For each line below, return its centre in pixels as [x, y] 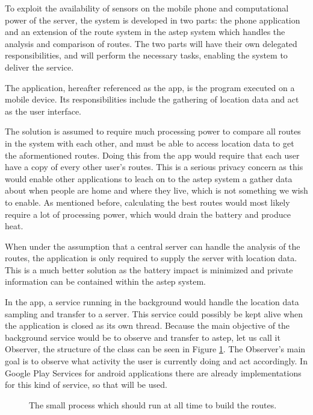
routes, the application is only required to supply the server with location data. [151, 258]
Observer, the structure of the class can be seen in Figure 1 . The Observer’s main [155, 349]
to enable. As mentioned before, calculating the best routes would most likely [147, 202]
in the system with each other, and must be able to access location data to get [150, 143]
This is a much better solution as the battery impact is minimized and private [149, 269]
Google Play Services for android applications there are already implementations [153, 372]
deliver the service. [39, 67]
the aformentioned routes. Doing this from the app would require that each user [152, 155]
